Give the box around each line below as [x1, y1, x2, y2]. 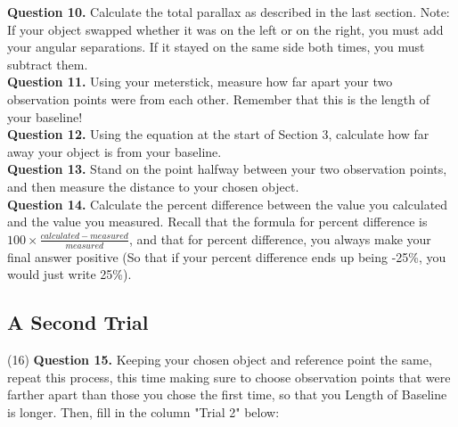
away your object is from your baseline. [7, 142, 222, 160]
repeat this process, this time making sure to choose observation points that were [7, 367, 451, 386]
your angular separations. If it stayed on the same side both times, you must [7, 37, 425, 56]
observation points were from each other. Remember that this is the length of [7, 89, 429, 108]
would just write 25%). [7, 265, 132, 283]
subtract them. [7, 54, 88, 73]
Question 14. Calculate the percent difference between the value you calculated [7, 194, 448, 213]
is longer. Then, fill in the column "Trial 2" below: [7, 402, 280, 421]
